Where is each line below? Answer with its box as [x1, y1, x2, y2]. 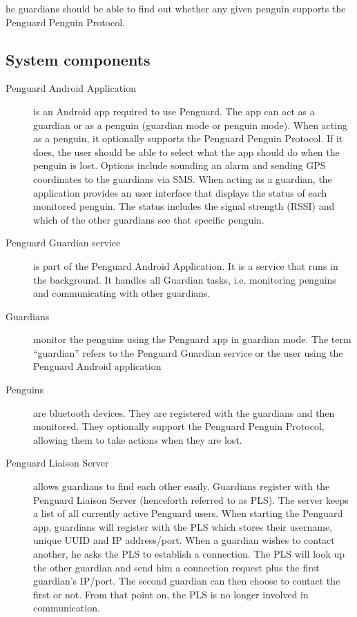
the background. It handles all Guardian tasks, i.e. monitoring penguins [33, 272, 336, 286]
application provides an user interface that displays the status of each [33, 185, 327, 199]
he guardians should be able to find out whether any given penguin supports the [6, 1, 346, 15]
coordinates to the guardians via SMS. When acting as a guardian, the [33, 171, 332, 186]
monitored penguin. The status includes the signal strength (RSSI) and [33, 199, 335, 213]
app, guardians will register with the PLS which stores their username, [33, 519, 333, 533]
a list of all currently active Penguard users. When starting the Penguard [33, 506, 343, 520]
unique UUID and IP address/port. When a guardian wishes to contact [33, 533, 335, 547]
